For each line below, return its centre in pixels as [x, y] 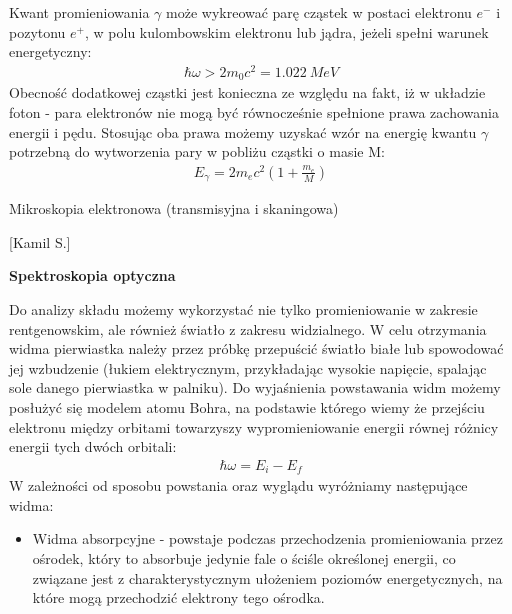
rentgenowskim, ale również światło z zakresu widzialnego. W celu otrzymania [248, 328]
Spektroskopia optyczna [92, 275]
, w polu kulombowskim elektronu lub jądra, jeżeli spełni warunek [287, 31]
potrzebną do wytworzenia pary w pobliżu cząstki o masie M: [197, 151]
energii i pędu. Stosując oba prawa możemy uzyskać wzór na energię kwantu [243, 131]
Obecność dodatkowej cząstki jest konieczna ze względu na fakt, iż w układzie [247, 92]
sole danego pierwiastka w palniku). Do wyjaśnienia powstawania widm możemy [255, 387]
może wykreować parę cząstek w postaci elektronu [319, 12]
